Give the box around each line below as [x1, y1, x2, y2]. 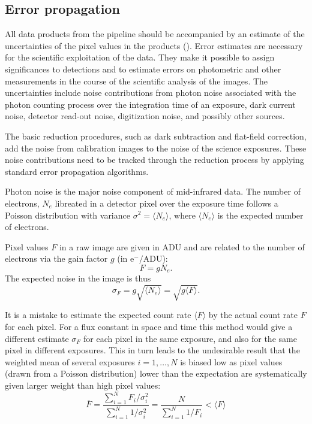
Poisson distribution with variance [5, 208, 130, 221]
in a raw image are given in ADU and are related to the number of [59, 240, 305, 253]
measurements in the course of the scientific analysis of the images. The [5, 74, 268, 87]
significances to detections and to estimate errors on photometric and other [5, 62, 281, 75]
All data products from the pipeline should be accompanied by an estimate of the [5, 28, 305, 40]
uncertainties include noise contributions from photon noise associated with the [5, 86, 296, 99]
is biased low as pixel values [180, 355, 283, 368]
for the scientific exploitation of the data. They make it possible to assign [5, 51, 275, 63]
